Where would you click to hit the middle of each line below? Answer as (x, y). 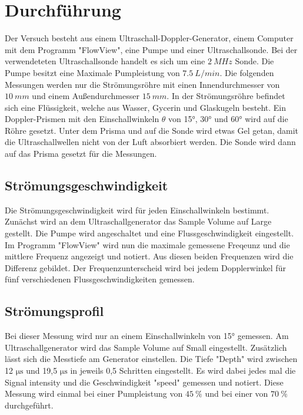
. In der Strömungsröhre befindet (226, 96)
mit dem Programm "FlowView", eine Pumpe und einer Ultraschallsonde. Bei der (151, 49)
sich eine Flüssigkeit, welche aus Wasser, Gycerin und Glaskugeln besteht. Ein (146, 107)
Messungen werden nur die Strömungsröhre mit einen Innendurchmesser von (142, 84)
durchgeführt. (29, 405)
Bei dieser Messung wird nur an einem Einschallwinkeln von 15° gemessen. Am (147, 336)
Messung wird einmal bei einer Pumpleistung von (94, 393)
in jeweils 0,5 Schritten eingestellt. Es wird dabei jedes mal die (183, 370)
